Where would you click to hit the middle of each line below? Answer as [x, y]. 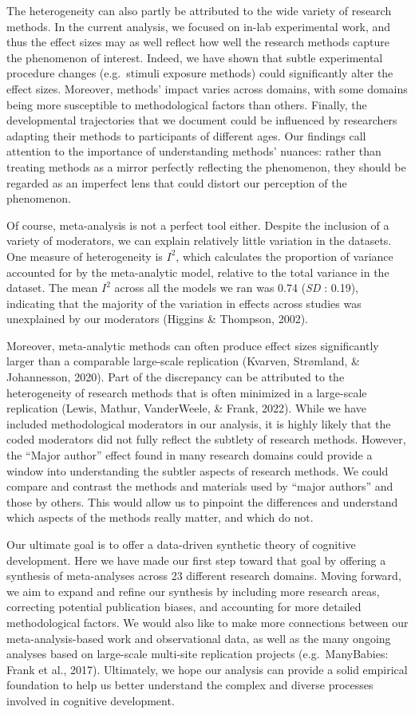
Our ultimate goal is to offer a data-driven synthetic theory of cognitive [181, 544]
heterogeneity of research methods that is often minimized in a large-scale [187, 392]
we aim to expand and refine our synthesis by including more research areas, [193, 591]
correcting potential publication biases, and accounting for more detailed [184, 607]
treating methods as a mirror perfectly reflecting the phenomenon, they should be [206, 166]
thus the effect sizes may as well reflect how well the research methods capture [198, 42]
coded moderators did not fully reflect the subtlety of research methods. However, [206, 439]
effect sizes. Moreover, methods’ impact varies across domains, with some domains [207, 88]
